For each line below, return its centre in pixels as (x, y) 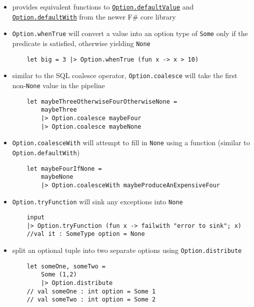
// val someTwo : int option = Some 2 (91, 300)
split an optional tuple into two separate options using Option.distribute (127, 250)
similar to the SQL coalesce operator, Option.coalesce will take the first (125, 75)
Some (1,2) (59, 275)
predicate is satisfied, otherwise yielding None (81, 43)
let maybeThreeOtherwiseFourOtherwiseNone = (102, 101)
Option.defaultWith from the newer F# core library (94, 16)
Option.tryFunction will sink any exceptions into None (97, 201)
